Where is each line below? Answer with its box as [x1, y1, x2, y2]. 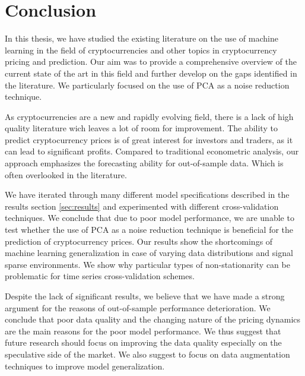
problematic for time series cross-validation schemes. [5, 270, 195, 282]
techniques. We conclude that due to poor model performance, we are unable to [5, 211, 294, 224]
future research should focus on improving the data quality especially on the [5, 336, 282, 349]
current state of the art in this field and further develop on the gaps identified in [5, 67, 297, 79]
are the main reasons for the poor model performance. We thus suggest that [5, 324, 281, 337]
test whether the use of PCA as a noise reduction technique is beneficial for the [5, 223, 294, 236]
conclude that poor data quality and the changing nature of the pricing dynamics [5, 313, 301, 326]
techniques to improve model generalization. [5, 359, 165, 372]
